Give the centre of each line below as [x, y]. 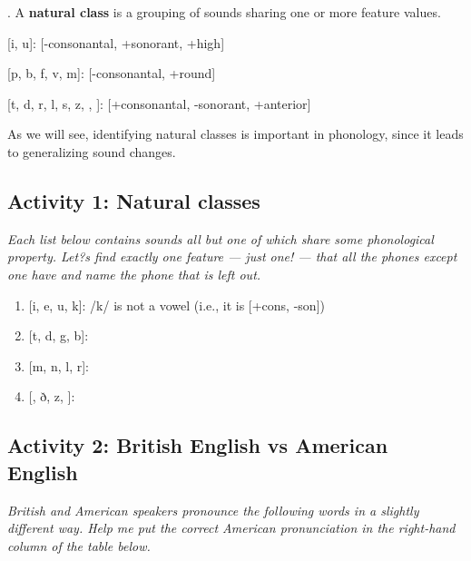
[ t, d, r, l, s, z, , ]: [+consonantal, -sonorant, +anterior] [159, 103]
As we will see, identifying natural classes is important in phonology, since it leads [235, 134]
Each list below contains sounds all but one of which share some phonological [221, 238]
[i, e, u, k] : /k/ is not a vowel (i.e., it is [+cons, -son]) [177, 305]
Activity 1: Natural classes [134, 200]
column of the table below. [79, 545]
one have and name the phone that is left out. [134, 274]
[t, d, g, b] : [59, 335]
